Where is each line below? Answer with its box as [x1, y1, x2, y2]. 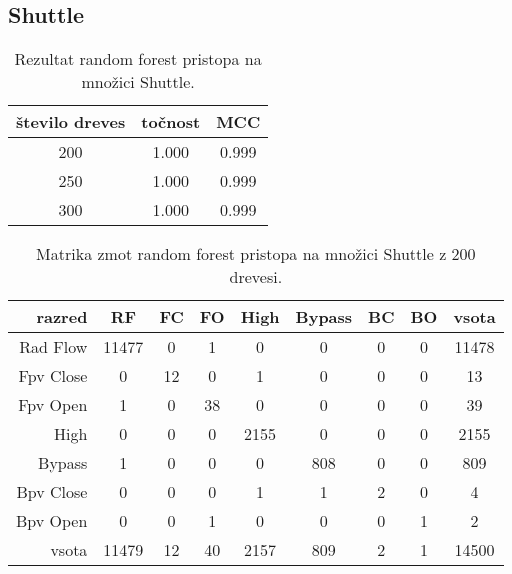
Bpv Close [16, 480, 88, 504]
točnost [141, 110, 201, 134]
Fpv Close [18, 364, 88, 388]
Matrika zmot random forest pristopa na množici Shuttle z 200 [36, 242, 476, 266]
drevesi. [229, 265, 283, 289]
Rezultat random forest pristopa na [14, 47, 262, 71]
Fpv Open [18, 393, 88, 417]
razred [36, 305, 88, 329]
